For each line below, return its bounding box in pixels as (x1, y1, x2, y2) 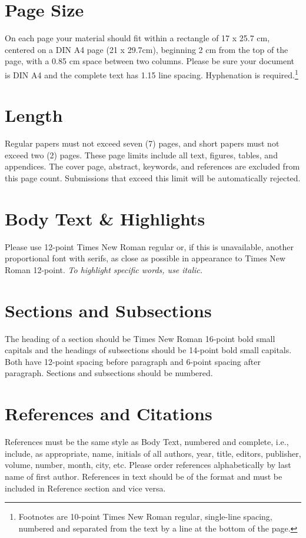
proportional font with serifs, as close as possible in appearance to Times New (5, 252, 286, 264)
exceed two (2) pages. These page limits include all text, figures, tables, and (5, 148, 278, 161)
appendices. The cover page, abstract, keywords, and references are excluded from (5, 160, 300, 172)
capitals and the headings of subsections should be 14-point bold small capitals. (5, 344, 292, 356)
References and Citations (5, 401, 212, 426)
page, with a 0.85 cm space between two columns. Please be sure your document (5, 55, 295, 67)
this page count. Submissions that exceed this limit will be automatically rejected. (5, 172, 301, 184)
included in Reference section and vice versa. (5, 481, 166, 494)
